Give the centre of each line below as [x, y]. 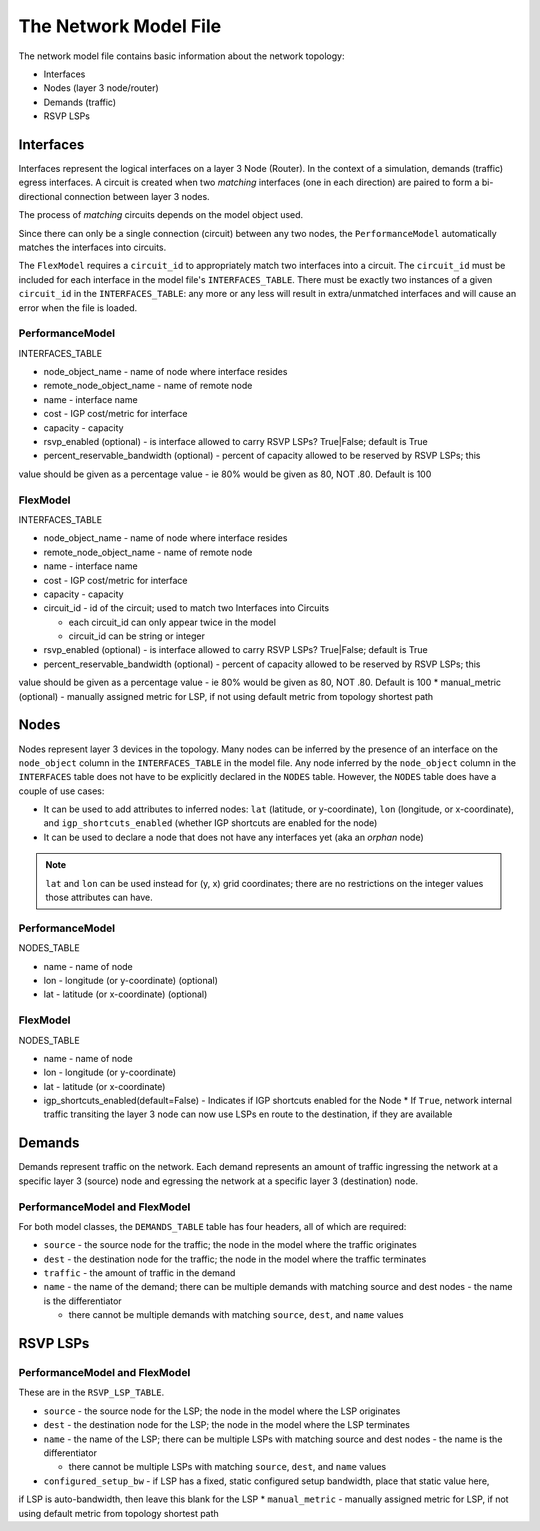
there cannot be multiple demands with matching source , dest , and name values [236, 1315]
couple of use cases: [61, 791]
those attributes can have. [99, 897]
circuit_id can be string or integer [136, 636]
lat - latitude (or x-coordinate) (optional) [125, 994]
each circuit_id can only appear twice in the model [172, 622]
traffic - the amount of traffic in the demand [139, 1273]
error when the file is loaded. [78, 307]
